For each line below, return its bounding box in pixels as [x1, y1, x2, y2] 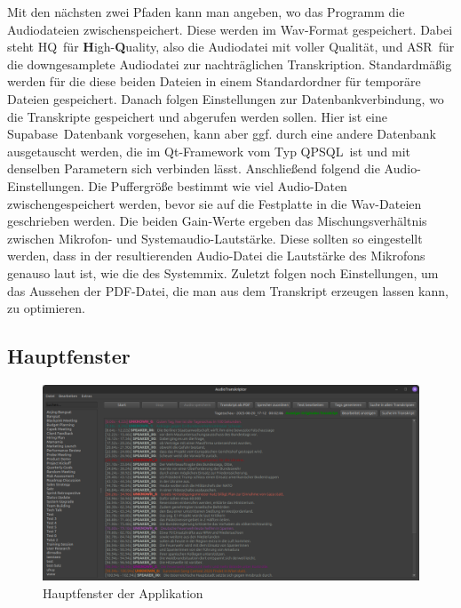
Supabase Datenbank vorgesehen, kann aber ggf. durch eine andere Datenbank [7, 124, 436, 143]
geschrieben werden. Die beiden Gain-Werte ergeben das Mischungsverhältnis [7, 212, 427, 230]
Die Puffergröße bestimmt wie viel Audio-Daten [88, 176, 347, 195]
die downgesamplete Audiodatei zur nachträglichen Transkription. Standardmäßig [7, 54, 452, 73]
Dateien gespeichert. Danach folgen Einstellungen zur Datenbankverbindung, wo [7, 89, 444, 108]
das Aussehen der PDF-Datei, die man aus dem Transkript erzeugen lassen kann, [7, 281, 449, 300]
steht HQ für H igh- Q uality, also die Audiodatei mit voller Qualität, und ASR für [7, 37, 455, 56]
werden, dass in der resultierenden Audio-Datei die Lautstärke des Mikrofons [7, 246, 425, 265]
